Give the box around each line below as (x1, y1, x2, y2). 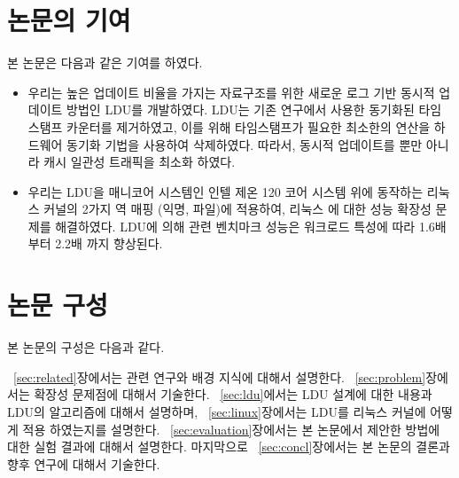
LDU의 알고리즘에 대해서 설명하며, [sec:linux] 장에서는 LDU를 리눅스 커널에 (7, 402, 426, 420)
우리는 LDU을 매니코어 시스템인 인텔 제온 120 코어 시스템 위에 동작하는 (27, 182, 424, 200)
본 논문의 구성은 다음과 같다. (7, 338, 165, 357)
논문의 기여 (7, 2, 131, 38)
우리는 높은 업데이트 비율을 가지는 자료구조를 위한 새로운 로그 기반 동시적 (27, 82, 435, 101)
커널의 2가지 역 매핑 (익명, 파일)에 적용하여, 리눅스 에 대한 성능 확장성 (43, 200, 432, 218)
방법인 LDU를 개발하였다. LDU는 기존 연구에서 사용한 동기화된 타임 (66, 100, 442, 119)
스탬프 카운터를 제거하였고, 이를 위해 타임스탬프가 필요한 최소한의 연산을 (27, 117, 431, 136)
